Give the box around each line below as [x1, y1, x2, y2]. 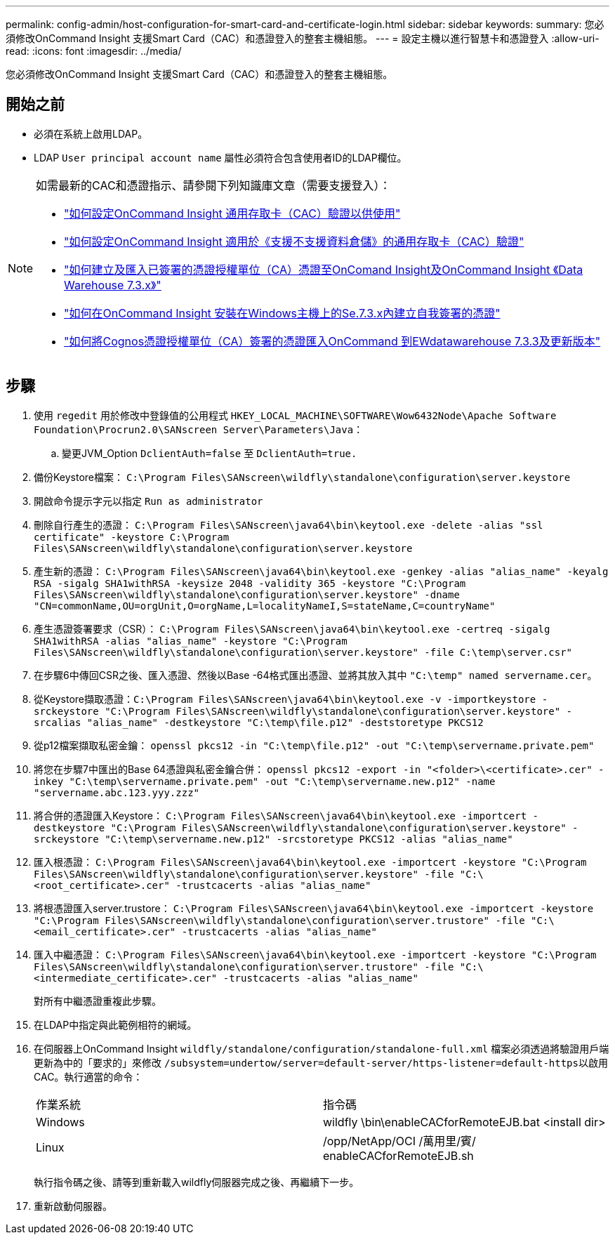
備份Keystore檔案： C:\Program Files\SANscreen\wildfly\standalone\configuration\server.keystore [34, 470, 571, 483]
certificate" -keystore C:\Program [34, 531, 230, 543]
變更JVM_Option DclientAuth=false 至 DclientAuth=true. [62, 447, 357, 459]
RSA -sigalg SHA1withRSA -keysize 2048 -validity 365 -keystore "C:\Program [34, 577, 466, 589]
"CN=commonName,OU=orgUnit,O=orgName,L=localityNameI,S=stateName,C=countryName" [34, 600, 496, 612]
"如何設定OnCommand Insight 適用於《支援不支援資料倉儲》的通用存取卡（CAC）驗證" [64, 234, 524, 249]
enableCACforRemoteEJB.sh [323, 1148, 474, 1163]
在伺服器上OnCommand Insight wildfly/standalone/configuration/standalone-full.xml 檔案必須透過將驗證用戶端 [34, 1042, 609, 1055]
